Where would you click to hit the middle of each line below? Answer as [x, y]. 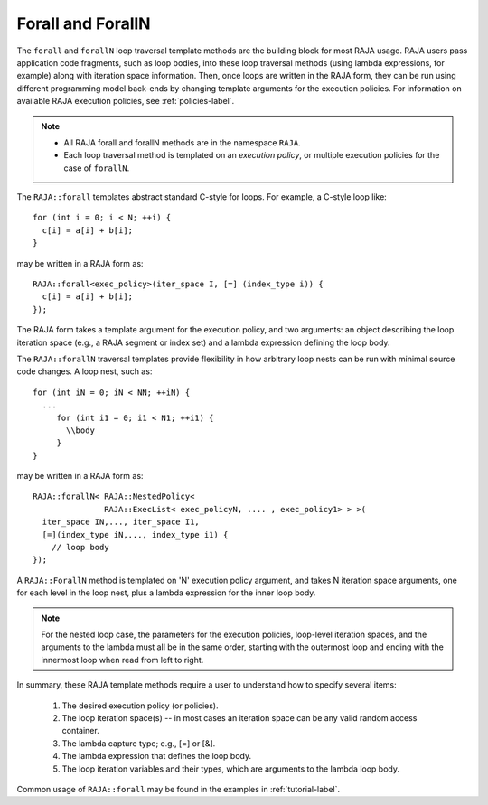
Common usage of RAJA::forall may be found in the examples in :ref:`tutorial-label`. [178, 789]
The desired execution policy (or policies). [140, 706]
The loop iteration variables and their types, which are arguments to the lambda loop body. [231, 769]
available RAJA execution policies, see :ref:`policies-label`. [126, 101]
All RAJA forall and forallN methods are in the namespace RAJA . [183, 142]
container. [80, 731]
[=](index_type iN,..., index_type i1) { [135, 534]
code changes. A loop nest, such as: [84, 371]
